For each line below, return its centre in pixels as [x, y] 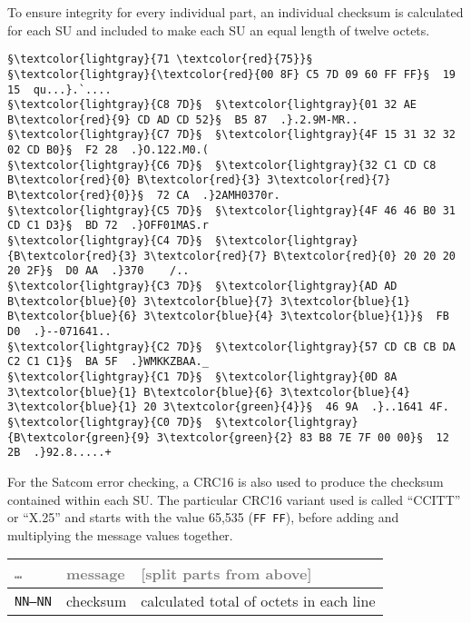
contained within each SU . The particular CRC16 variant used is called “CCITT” [234, 499]
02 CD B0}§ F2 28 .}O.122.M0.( [108, 150]
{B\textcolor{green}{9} [79, 437]
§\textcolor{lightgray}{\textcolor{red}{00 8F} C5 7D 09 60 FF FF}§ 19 [231, 74]
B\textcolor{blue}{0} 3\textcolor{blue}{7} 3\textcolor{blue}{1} [209, 301]
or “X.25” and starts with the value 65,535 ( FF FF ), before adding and [203, 517]
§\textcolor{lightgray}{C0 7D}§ [105, 422]
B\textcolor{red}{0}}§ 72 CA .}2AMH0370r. [144, 196]
